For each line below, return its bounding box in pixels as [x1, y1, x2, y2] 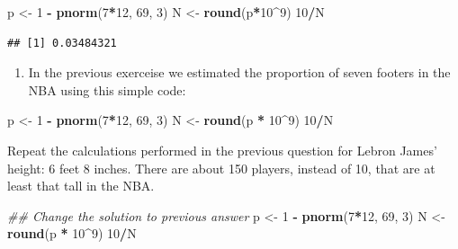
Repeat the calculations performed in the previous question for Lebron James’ [7, 140, 437, 159]
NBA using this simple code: [28, 80, 186, 99]
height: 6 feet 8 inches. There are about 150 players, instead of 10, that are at [7, 158, 436, 177]
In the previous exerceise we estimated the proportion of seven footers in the [28, 63, 451, 82]
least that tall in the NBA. [7, 176, 155, 195]
